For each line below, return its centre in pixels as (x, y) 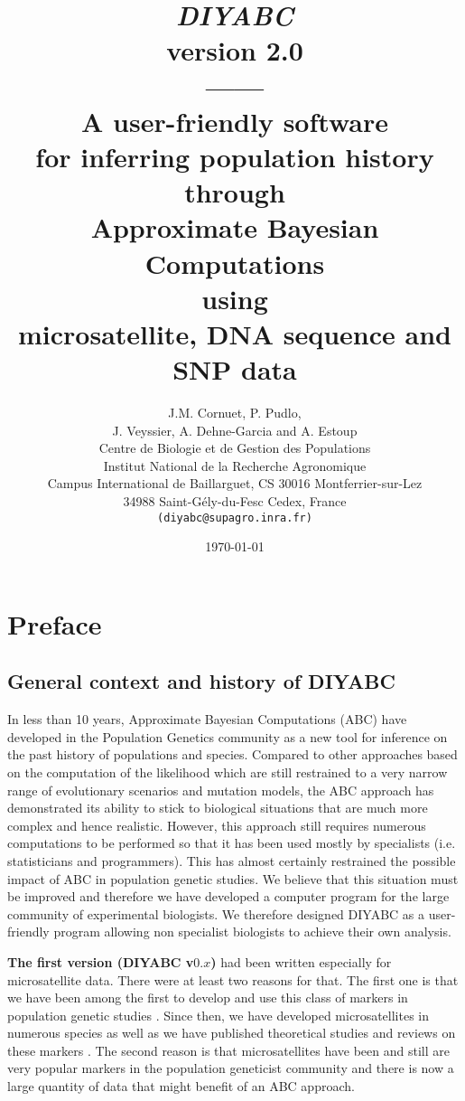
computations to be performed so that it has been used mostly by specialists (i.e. (232, 843)
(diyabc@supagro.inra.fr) (235, 518)
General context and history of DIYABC (201, 681)
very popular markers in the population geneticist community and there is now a (231, 1068)
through (235, 192)
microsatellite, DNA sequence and (235, 333)
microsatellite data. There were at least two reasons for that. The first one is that (233, 979)
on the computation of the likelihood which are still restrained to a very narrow (228, 772)
